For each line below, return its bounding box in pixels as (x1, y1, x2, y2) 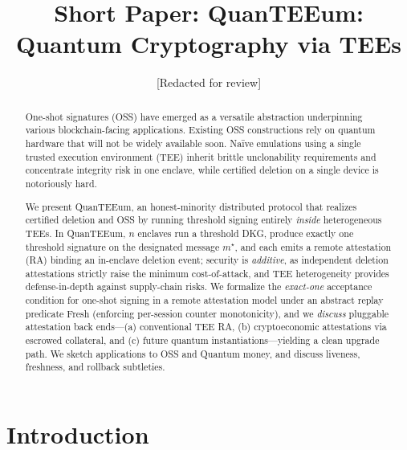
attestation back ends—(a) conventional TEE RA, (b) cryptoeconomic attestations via (25, 320, 387, 333)
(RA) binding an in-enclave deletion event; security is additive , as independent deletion (25, 253, 389, 267)
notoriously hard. (25, 176, 97, 190)
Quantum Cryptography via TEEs (15, 27, 402, 60)
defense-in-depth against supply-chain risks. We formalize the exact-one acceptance (25, 280, 372, 293)
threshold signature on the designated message (25, 239, 220, 253)
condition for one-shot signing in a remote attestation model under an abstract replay (25, 293, 384, 307)
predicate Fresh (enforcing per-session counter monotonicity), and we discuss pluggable (25, 306, 389, 320)
